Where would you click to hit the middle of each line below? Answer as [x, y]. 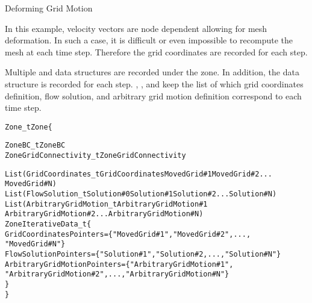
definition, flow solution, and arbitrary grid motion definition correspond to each [153, 95]
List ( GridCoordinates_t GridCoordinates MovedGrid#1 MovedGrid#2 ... [139, 174]
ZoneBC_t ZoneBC [35, 145]
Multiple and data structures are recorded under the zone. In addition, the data [152, 72]
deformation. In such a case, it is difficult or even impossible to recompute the [149, 40]
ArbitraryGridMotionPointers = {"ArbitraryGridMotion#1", [119, 264]
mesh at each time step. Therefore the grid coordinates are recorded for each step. [156, 52]
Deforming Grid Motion [49, 8]
